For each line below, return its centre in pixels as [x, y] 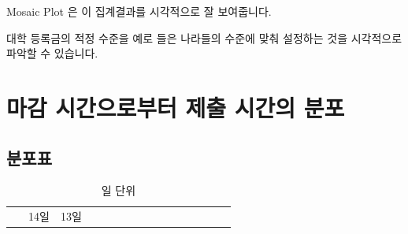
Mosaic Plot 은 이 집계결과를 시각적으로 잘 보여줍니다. [139, 11]
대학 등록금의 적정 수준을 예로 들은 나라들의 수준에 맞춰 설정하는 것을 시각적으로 [204, 37]
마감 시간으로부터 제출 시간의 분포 [176, 107]
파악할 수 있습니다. [52, 53]
